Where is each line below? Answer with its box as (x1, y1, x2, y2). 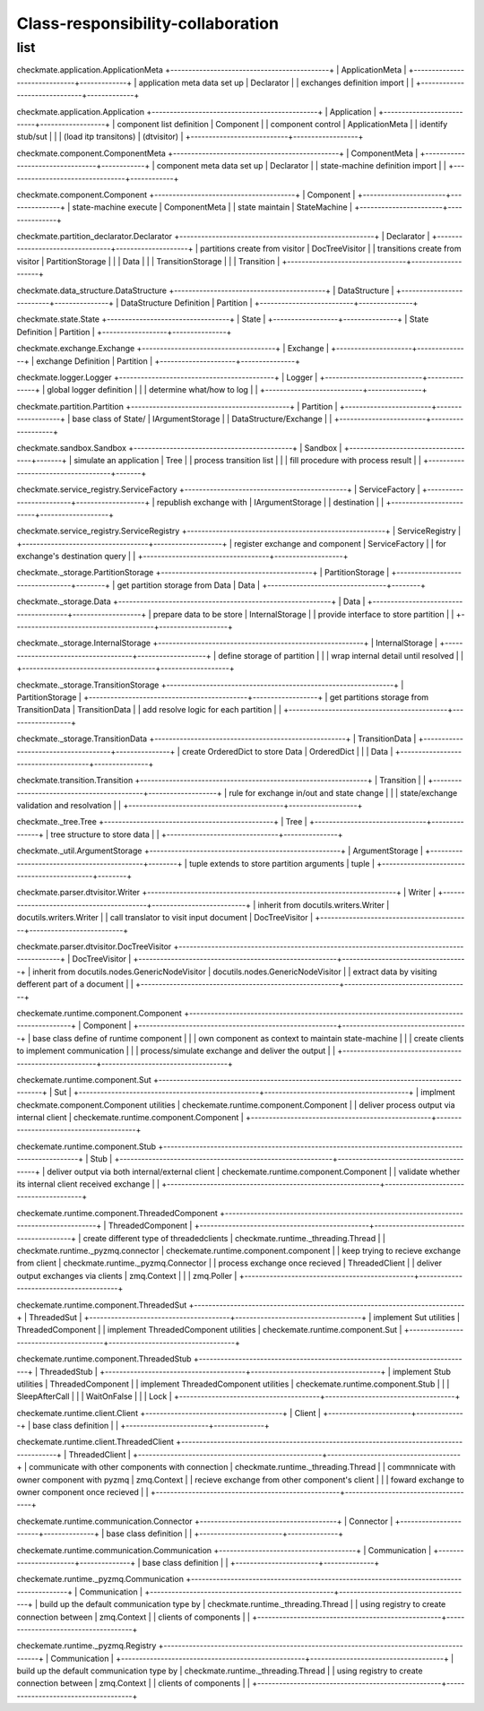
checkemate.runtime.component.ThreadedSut (16, 1300, 187, 1310)
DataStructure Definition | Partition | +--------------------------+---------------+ (120, 298, 419, 308)
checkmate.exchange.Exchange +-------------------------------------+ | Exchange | (16, 343, 329, 354)
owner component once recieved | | (16, 1487, 149, 1498)
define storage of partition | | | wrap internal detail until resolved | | (218, 650, 464, 661)
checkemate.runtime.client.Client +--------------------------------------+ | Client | (16, 1407, 322, 1418)
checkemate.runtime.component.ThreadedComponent (16, 1207, 219, 1218)
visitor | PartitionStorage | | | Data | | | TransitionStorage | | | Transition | (16, 255, 281, 266)
